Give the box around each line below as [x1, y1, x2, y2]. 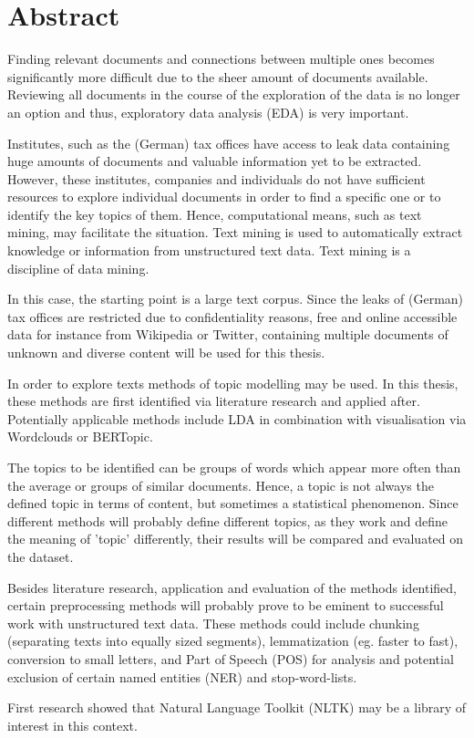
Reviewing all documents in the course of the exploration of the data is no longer [7, 85, 460, 104]
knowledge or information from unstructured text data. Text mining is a [7, 241, 411, 260]
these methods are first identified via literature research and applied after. [7, 391, 420, 411]
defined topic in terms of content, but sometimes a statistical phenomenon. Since [7, 494, 459, 513]
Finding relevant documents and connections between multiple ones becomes [7, 49, 435, 68]
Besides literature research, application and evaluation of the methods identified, [7, 577, 458, 597]
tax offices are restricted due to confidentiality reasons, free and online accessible [7, 307, 458, 326]
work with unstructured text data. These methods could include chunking [7, 613, 419, 632]
